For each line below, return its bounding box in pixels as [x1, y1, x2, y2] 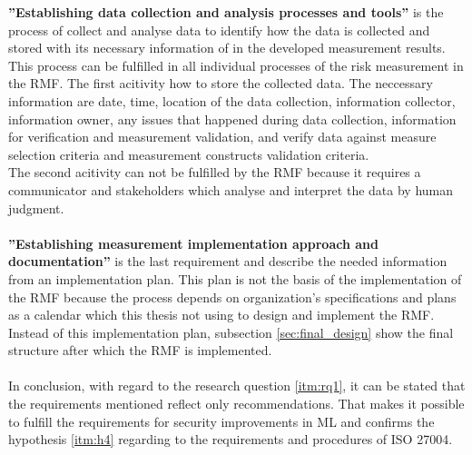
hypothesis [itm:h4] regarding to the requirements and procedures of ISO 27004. [8, 430, 453, 449]
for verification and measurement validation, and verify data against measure [8, 127, 437, 146]
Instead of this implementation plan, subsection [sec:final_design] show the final [8, 322, 454, 341]
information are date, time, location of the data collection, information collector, [8, 91, 456, 110]
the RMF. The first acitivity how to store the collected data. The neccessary [8, 74, 433, 93]
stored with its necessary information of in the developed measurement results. [8, 38, 446, 57]
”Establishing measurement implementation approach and [8, 233, 379, 252]
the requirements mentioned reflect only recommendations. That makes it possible [8, 394, 465, 413]
